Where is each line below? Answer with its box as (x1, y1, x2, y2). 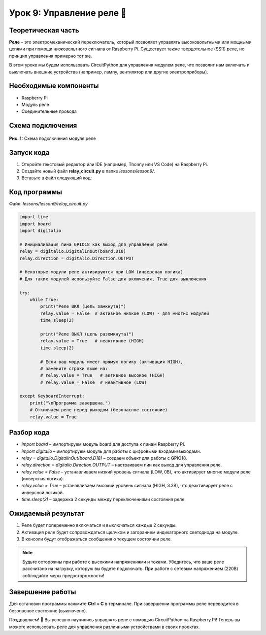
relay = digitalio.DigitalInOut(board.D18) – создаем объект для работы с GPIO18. (21, 455, 187, 461)
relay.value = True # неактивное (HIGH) (40, 338, 145, 344)
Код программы (9, 188, 63, 197)
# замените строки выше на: (40, 366, 108, 371)
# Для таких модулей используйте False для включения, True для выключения (19, 276, 207, 282)
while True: (30, 297, 59, 302)
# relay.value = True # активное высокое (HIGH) (40, 372, 165, 378)
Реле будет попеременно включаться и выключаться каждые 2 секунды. (21, 522, 177, 528)
